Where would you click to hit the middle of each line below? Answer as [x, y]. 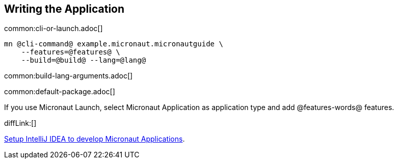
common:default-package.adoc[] [60, 92]
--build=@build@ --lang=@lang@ [84, 60]
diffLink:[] [20, 123]
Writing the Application [64, 9]
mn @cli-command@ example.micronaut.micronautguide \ [114, 44]
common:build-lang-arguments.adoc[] [69, 76]
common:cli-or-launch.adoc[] [54, 29]
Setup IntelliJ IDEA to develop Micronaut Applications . [95, 139]
